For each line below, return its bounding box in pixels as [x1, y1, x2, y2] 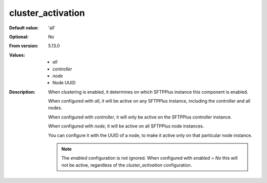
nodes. [48, 105, 62, 111]
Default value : [9, 25, 39, 31]
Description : [9, 89, 36, 95]
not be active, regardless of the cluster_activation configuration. [61, 162, 192, 168]
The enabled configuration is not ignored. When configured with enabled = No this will [61, 155, 238, 161]
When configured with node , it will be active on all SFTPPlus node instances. [48, 123, 204, 129]
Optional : [9, 34, 29, 40]
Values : [9, 52, 26, 58]
